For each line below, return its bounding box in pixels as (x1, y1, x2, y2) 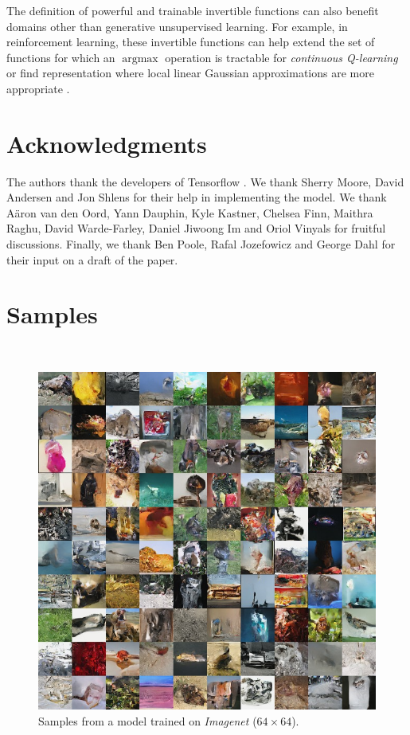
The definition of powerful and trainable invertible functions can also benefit (6, 2, 379, 18)
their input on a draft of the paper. (6, 251, 178, 268)
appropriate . (6, 80, 70, 96)
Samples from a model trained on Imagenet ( (38, 712, 257, 729)
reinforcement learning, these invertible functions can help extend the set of (6, 33, 375, 50)
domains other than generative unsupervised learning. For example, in (6, 18, 348, 34)
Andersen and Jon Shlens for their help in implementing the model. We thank (6, 189, 387, 205)
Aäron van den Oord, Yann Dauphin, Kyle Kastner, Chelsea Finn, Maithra (6, 204, 373, 221)
